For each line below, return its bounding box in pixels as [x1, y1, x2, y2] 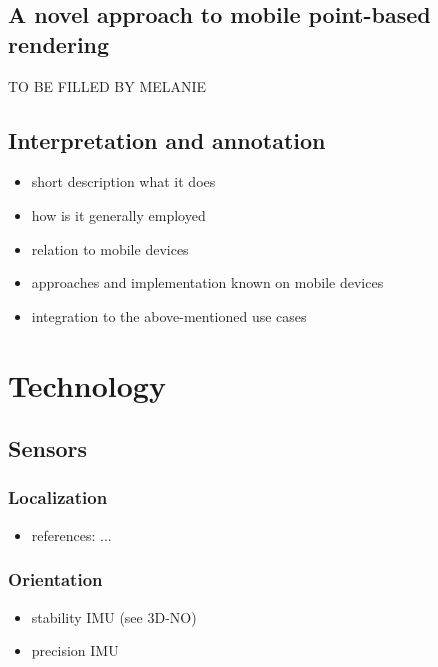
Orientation [8, 567, 103, 592]
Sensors [8, 433, 88, 464]
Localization [8, 485, 108, 510]
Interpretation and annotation [8, 124, 326, 155]
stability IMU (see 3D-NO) [31, 606, 197, 627]
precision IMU [31, 640, 119, 661]
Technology [8, 364, 166, 405]
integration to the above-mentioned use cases [31, 305, 307, 326]
